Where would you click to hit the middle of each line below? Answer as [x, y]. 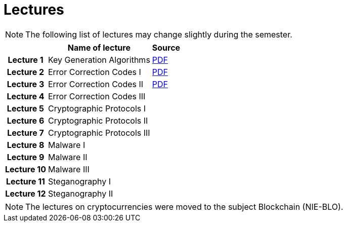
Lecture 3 [26, 84]
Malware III [69, 169]
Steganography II [80, 193]
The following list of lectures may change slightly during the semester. [159, 34]
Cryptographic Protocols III [99, 133]
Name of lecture [99, 47]
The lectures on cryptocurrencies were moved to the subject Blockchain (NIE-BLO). [184, 206]
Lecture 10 [26, 169]
